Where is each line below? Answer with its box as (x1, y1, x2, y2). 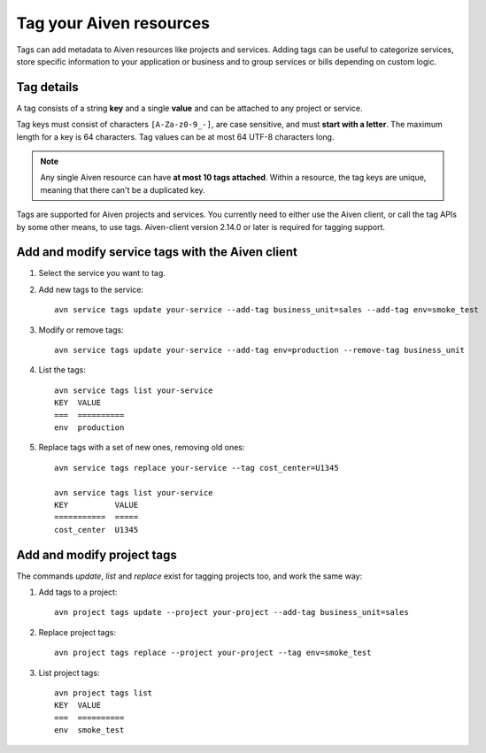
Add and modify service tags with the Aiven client (16, 244, 298, 260)
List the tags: (38, 365, 86, 375)
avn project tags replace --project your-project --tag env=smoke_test (54, 648, 372, 658)
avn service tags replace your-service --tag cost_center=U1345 (54, 463, 340, 473)
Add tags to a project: (38, 587, 118, 597)
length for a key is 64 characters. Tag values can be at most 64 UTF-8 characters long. (16, 131, 335, 142)
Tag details (16, 80, 79, 95)
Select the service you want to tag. (38, 268, 166, 279)
